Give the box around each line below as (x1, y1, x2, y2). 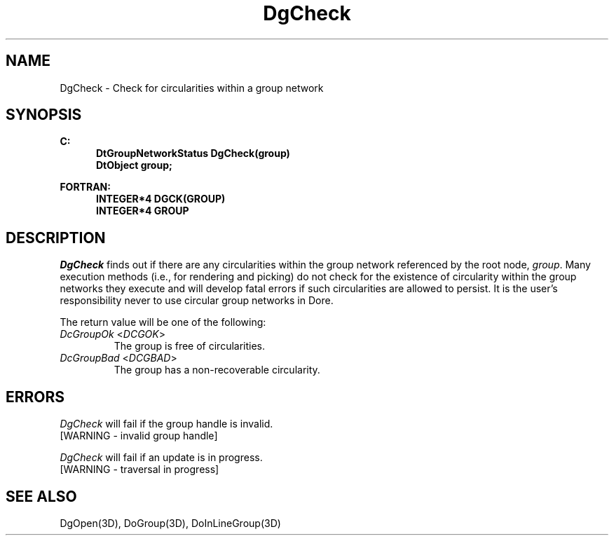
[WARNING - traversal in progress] (60, 463, 219, 476)
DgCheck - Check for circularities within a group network (60, 81, 324, 94)
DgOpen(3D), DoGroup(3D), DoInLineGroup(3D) (60, 516, 281, 529)
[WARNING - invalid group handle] (60, 430, 218, 442)
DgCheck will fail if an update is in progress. (60, 451, 263, 464)
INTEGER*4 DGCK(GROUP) (96, 193, 226, 205)
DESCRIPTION (6, 228, 106, 247)
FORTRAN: (60, 181, 111, 193)
